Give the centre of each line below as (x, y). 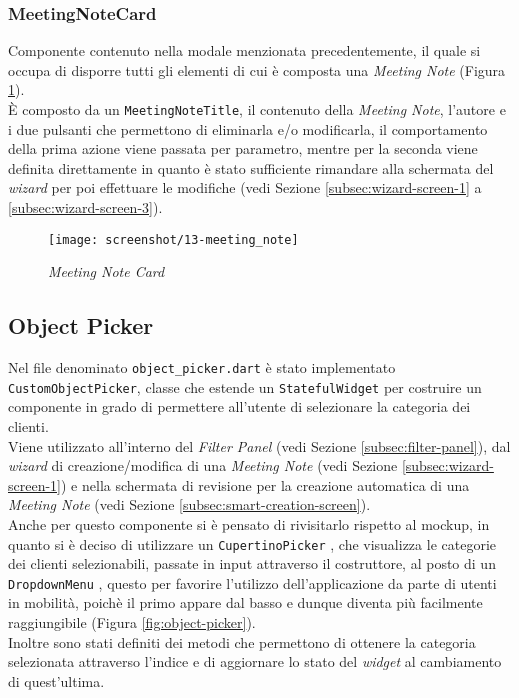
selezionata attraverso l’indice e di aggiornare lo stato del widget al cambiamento (255, 661)
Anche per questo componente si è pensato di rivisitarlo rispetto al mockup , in (249, 523)
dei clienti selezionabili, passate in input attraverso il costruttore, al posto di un (252, 563)
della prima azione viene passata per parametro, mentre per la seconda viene (243, 148)
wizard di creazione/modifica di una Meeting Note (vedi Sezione (203, 465)
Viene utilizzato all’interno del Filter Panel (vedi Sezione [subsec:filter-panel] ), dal (259, 445)
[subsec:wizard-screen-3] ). (85, 207)
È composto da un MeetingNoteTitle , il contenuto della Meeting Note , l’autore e (257, 109)
